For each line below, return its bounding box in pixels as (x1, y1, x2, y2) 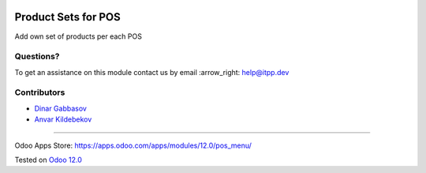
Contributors (14, 87, 65, 98)
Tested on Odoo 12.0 (14, 155, 82, 164)
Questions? (14, 51, 60, 62)
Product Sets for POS (14, 10, 121, 24)
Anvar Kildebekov (34, 115, 92, 124)
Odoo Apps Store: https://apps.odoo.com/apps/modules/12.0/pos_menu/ (14, 141, 252, 150)
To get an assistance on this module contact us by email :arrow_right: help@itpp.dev (14, 67, 290, 77)
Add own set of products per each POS (14, 32, 142, 41)
